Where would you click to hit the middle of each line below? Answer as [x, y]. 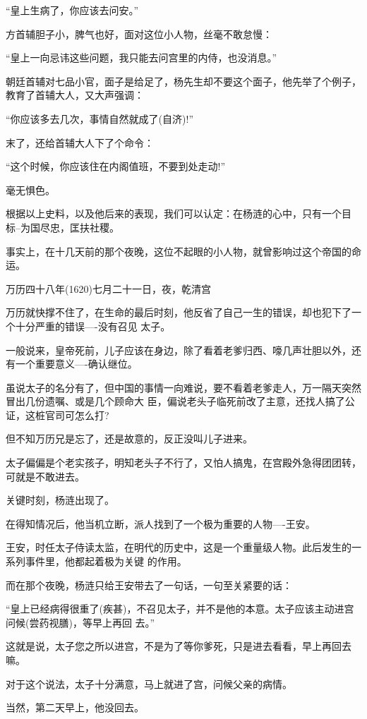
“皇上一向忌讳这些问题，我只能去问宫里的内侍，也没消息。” [142, 58]
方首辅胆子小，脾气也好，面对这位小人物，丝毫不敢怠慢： [139, 34]
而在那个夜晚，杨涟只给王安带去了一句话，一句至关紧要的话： [149, 585]
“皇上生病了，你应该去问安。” [72, 10]
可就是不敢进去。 [45, 476]
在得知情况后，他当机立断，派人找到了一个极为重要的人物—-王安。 [161, 523]
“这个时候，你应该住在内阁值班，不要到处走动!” [116, 166]
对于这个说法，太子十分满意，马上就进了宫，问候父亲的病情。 [149, 683]
